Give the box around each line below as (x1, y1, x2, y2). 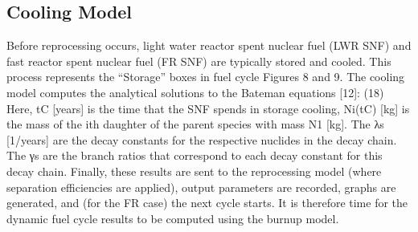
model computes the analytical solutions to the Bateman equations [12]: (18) (6, 83, 384, 100)
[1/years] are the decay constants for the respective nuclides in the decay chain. (6, 131, 397, 148)
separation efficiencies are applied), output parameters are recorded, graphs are (6, 178, 396, 195)
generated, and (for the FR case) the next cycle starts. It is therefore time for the (6, 194, 408, 211)
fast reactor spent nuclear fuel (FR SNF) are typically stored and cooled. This (6, 52, 391, 69)
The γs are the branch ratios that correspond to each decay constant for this (6, 147, 383, 164)
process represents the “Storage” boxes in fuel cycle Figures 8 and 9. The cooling (6, 68, 405, 85)
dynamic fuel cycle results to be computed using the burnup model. (6, 210, 339, 226)
